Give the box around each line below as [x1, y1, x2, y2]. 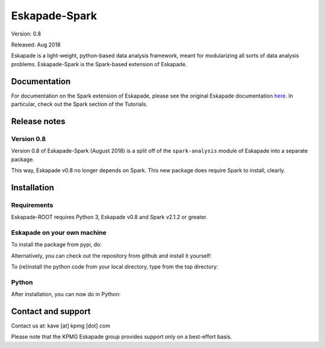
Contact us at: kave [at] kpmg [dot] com [11, 322, 111, 329]
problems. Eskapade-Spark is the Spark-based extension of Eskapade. [11, 60, 187, 67]
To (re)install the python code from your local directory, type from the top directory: [11, 263, 218, 270]
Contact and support [11, 306, 91, 316]
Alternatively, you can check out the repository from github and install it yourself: [11, 252, 212, 259]
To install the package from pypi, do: [11, 241, 102, 248]
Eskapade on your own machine [11, 228, 107, 237]
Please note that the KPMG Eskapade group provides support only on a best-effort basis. [11, 333, 232, 340]
